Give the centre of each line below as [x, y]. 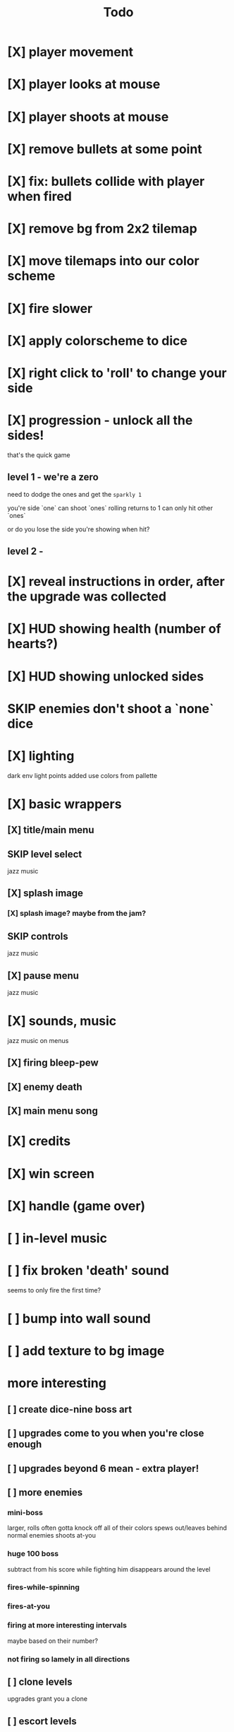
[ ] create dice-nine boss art [70, 1409]
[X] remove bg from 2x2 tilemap [102, 229]
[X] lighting [41, 756]
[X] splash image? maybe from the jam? [77, 914]
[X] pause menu [43, 976]
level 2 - [25, 552]
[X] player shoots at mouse [88, 117]
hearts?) [33, 644]
